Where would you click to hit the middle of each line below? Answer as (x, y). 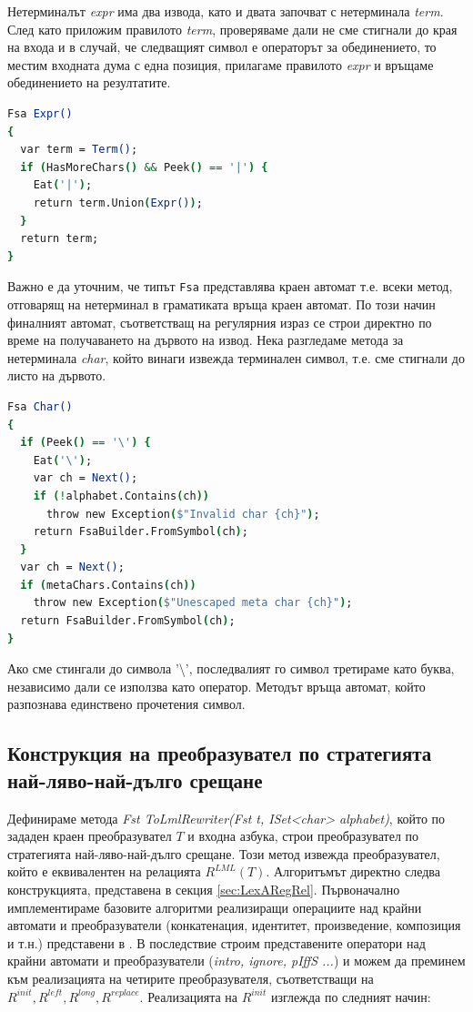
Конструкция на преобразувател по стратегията (220, 753)
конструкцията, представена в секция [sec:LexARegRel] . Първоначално (204, 889)
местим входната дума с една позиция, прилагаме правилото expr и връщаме (221, 64)
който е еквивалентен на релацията (104, 871)
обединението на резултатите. (89, 82)
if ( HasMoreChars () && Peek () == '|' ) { (144, 167)
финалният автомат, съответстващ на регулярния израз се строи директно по (220, 322)
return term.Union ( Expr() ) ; (118, 202)
